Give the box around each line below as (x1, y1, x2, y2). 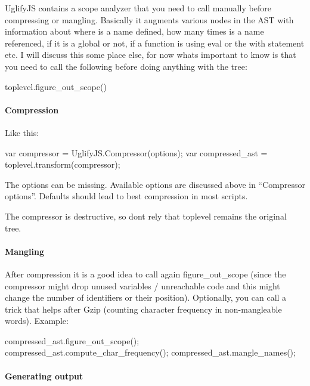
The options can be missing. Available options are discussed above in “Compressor (5, 178, 306, 190)
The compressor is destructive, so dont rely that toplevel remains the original (5, 209, 287, 222)
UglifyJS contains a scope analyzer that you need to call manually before (5, 2, 271, 14)
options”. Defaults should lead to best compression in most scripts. (5, 190, 248, 202)
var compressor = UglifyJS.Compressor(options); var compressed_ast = (5, 146, 268, 159)
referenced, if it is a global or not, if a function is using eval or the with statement (5, 36, 305, 49)
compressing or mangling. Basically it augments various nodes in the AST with (5, 13, 294, 26)
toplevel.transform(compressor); (5, 158, 120, 171)
